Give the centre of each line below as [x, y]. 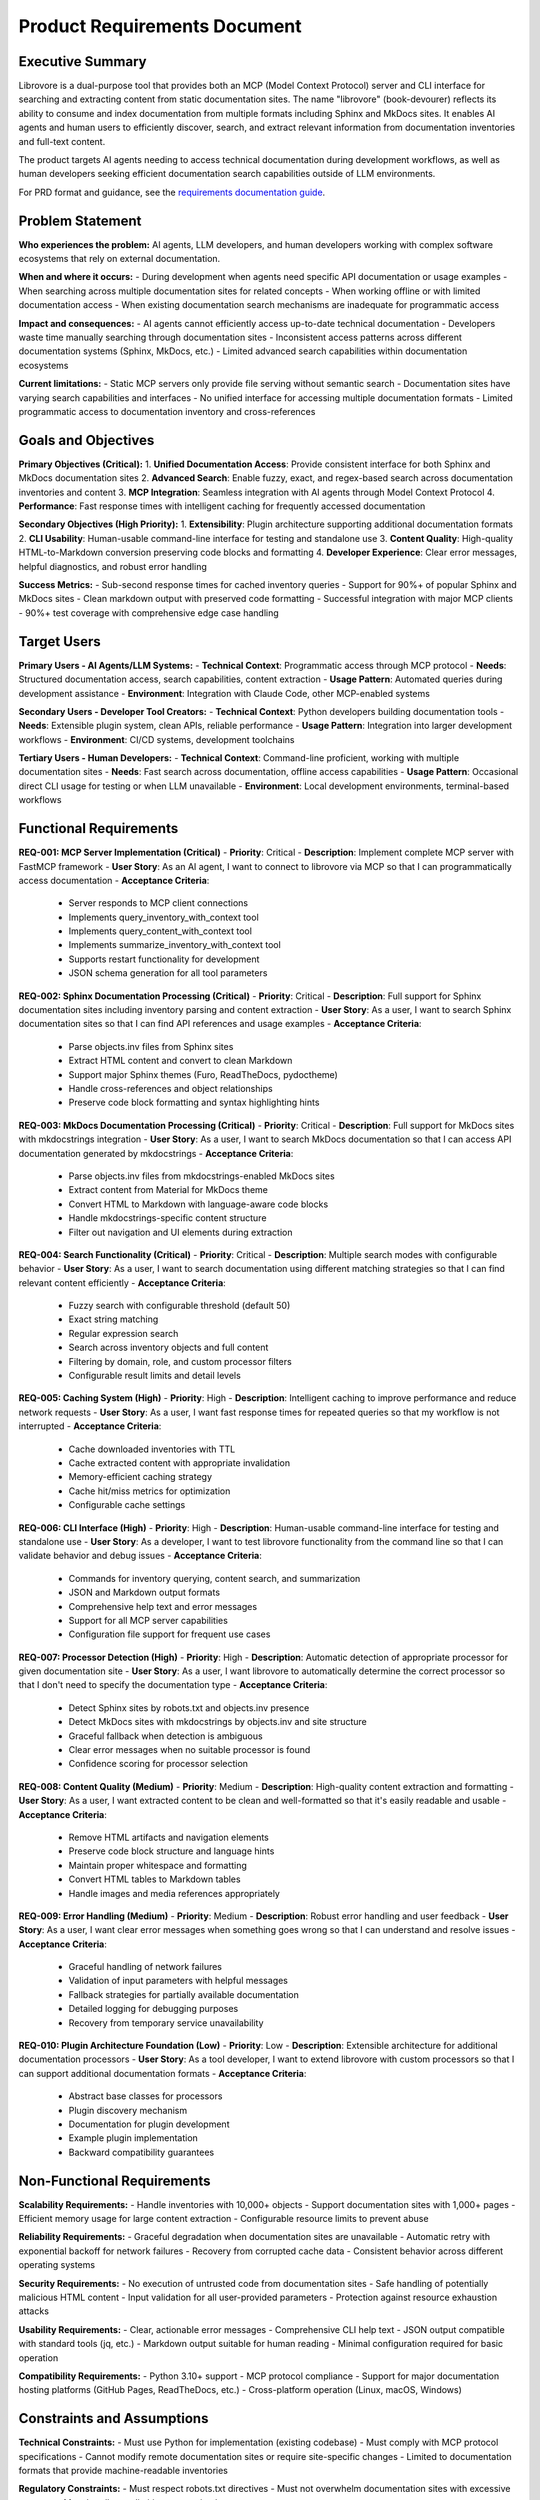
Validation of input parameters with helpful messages [178, 1981]
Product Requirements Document [160, 26]
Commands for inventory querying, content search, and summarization [214, 1578]
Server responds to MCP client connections [158, 903]
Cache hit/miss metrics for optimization [149, 1491]
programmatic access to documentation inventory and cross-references [167, 411]
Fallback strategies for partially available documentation [183, 1994]
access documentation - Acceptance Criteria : [114, 880]
